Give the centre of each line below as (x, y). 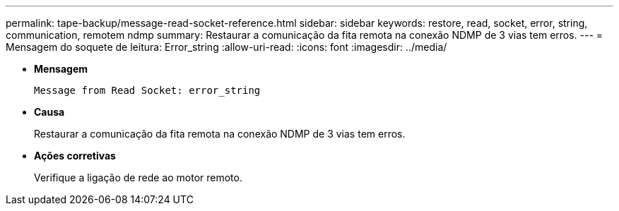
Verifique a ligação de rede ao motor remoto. (138, 177)
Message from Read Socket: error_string (147, 90)
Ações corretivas (75, 156)
